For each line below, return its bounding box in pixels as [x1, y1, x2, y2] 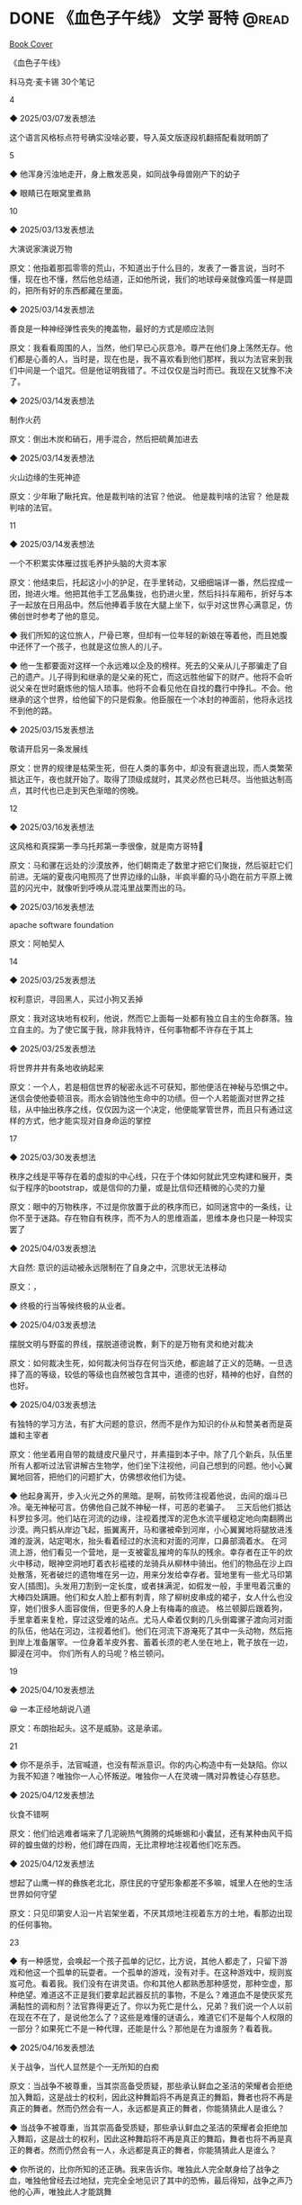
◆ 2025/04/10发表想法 [9, 1684, 95, 1695]
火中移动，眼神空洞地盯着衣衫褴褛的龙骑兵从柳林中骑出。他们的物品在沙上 [9, 1558, 285, 1569]
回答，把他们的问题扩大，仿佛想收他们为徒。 [24, 1471, 191, 1481]
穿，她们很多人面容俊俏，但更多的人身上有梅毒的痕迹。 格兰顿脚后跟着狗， [9, 1603, 288, 1614]
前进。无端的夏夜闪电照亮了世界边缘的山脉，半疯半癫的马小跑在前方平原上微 [9, 870, 293, 882]
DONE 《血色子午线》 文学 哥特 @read [9, 8, 289, 29]
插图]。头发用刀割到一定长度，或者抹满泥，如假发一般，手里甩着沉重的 [28, 1580, 291, 1591]
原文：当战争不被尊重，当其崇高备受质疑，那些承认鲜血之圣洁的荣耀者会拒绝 [9, 2080, 293, 2091]
